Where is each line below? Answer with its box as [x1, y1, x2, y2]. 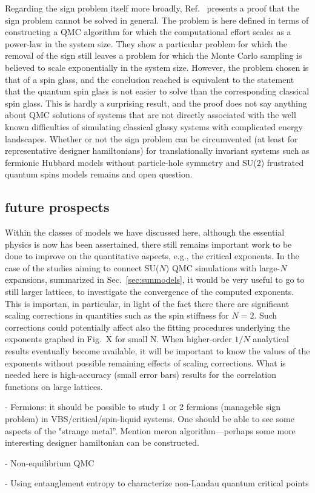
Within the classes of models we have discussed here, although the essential [5, 226, 285, 239]
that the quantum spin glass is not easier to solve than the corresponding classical [5, 85, 310, 98]
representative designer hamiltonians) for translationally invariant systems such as [5, 144, 310, 157]
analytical [253, 333, 289, 345]
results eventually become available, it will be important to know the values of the [5, 345, 310, 357]
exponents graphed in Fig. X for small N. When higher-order [5, 333, 232, 345]
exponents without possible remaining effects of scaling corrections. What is [5, 356, 286, 369]
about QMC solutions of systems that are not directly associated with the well [5, 108, 296, 121]
